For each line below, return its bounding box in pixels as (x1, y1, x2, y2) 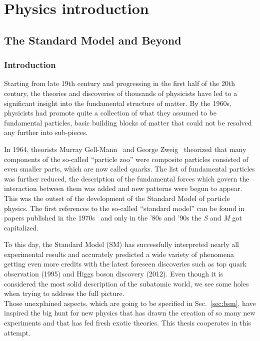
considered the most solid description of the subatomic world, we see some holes (4, 278, 249, 288)
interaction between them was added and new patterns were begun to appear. (4, 183, 242, 193)
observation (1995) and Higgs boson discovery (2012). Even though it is (4, 268, 223, 279)
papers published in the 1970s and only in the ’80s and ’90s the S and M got (4, 212, 242, 223)
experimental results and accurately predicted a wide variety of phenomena (4, 248, 234, 259)
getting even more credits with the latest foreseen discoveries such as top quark (4, 258, 246, 269)
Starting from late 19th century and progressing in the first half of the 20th (4, 78, 235, 88)
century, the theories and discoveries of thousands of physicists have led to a (4, 87, 237, 98)
